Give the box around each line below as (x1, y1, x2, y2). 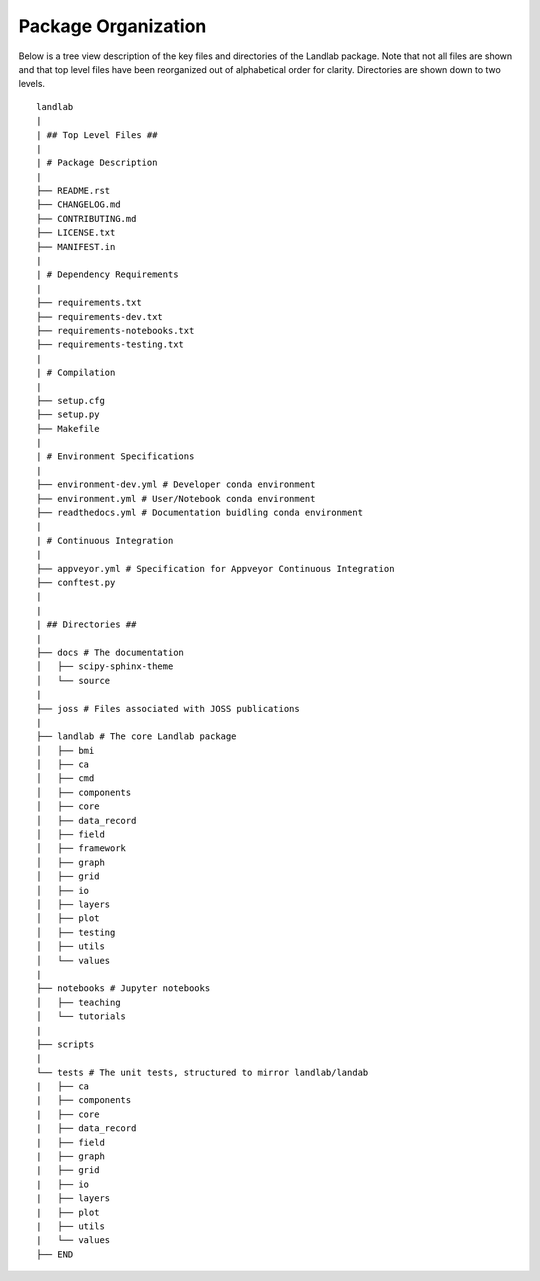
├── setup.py (36, 409, 100, 420)
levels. (18, 78, 45, 90)
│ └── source (36, 675, 111, 686)
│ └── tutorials (36, 1011, 127, 1022)
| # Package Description (36, 157, 158, 169)
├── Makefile (36, 423, 100, 434)
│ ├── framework (36, 843, 127, 854)
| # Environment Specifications (36, 451, 195, 462)
